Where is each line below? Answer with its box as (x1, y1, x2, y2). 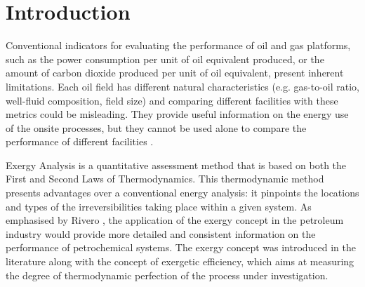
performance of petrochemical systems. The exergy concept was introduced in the (6, 240, 357, 255)
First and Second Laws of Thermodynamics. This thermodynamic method (6, 171, 324, 186)
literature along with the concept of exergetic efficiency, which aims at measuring (6, 254, 354, 269)
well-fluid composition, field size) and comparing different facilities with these (6, 93, 338, 107)
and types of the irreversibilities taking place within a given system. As (6, 199, 312, 213)
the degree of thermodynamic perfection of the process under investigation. (6, 267, 328, 282)
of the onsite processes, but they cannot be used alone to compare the (6, 120, 307, 135)
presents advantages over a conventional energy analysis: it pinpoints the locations (6, 185, 359, 200)
